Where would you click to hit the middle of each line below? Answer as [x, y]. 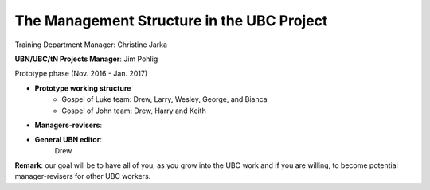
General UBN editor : [68, 140]
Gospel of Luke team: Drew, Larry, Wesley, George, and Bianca [164, 99]
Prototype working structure [83, 88]
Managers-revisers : [68, 125]
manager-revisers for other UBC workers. [83, 176]
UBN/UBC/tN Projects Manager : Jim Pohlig [86, 59]
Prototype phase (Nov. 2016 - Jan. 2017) [81, 74]
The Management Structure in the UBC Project [171, 21]
